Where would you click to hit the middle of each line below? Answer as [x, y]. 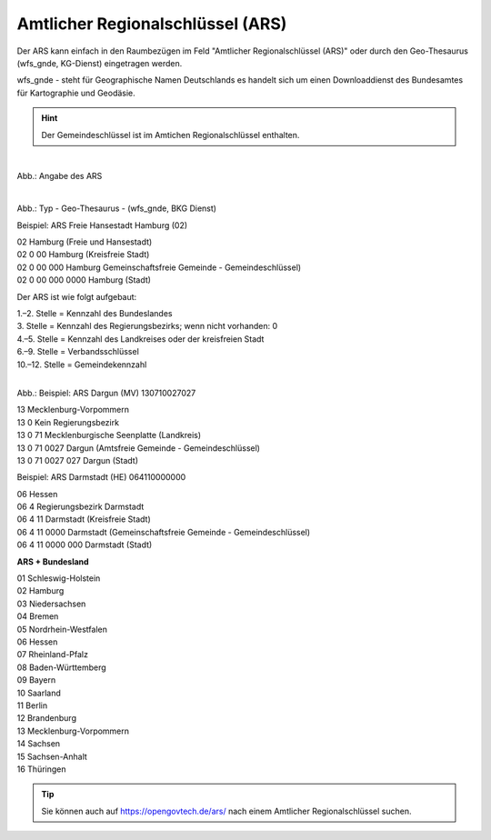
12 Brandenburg [47, 718]
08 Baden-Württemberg [61, 667]
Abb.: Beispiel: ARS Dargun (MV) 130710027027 [106, 393]
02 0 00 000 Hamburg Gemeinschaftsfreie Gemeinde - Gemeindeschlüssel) [159, 267]
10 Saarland [39, 693]
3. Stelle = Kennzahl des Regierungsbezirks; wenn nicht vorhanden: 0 [147, 326]
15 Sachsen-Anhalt [52, 756]
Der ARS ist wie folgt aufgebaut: [77, 296]
